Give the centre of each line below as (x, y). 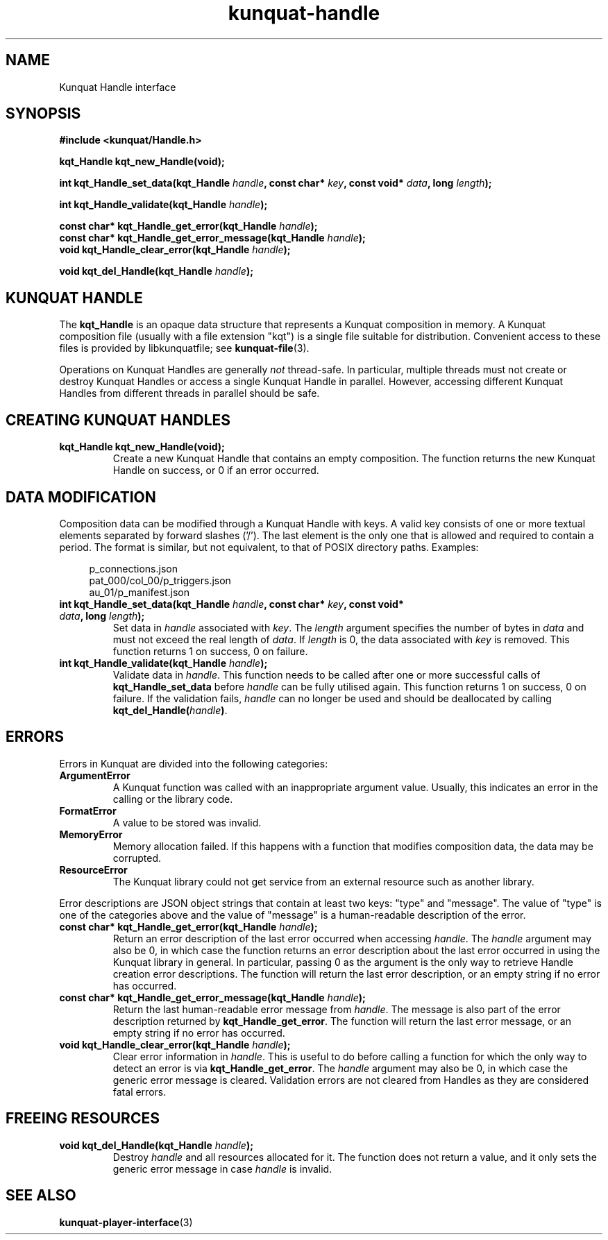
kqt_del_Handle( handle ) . (170, 710)
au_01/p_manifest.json (139, 592)
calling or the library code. (173, 799)
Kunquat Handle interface (118, 87)
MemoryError (91, 834)
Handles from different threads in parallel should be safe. (189, 393)
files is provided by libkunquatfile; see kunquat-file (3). (184, 348)
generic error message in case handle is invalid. (222, 1169)
